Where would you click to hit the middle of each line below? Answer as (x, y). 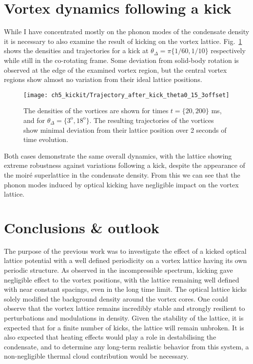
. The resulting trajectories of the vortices (152, 120)
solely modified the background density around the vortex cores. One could (116, 298)
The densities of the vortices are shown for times (96, 111)
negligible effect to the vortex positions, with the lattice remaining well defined (122, 279)
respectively (228, 51)
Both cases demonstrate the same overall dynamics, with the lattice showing (118, 155)
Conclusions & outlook (82, 227)
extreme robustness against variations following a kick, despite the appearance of (125, 165)
